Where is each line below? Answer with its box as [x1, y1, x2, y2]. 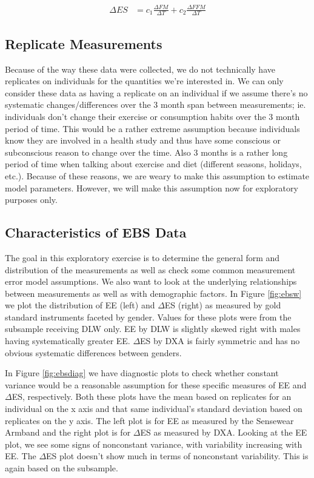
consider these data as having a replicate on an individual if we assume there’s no [5, 86, 308, 99]
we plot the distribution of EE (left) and [5, 299, 155, 311]
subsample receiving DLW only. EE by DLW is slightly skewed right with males [5, 322, 301, 335]
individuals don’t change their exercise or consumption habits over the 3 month [5, 110, 300, 122]
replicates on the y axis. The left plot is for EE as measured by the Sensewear [5, 414, 294, 427]
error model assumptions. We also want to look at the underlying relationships [5, 275, 297, 288]
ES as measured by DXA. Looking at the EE [140, 426, 307, 439]
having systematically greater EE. [5, 334, 130, 347]
